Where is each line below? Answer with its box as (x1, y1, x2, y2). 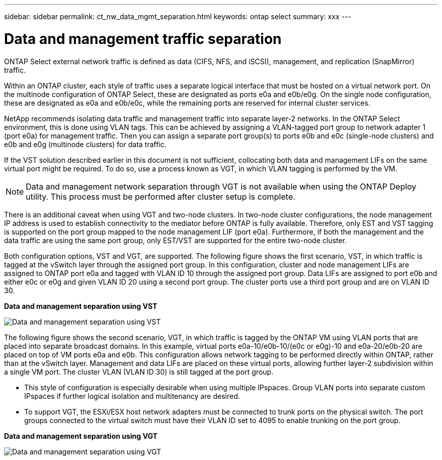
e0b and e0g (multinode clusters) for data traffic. (4, 140, 167, 149)
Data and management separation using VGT (4, 431, 158, 440)
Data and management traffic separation (4, 30, 282, 48)
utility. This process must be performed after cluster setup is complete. (26, 191, 296, 202)
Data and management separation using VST (4, 301, 157, 310)
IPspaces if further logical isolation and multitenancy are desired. (24, 391, 240, 400)
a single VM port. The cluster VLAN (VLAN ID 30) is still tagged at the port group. (4, 367, 273, 376)
